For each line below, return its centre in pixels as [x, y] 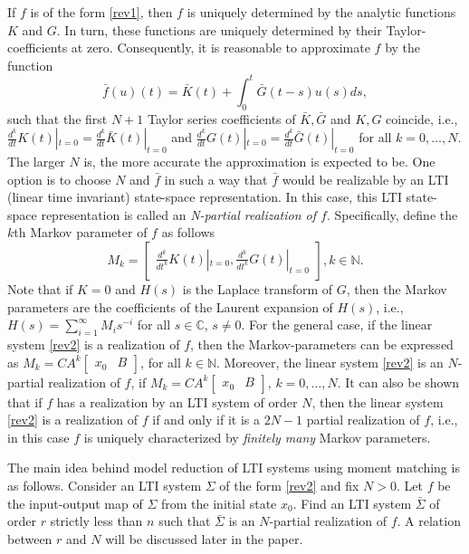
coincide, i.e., [422, 118]
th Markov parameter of [81, 232]
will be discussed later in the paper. [204, 538]
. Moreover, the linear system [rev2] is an [330, 362]
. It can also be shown [398, 382]
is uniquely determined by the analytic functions [321, 12]
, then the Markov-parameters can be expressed [322, 344]
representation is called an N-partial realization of [179, 214]
